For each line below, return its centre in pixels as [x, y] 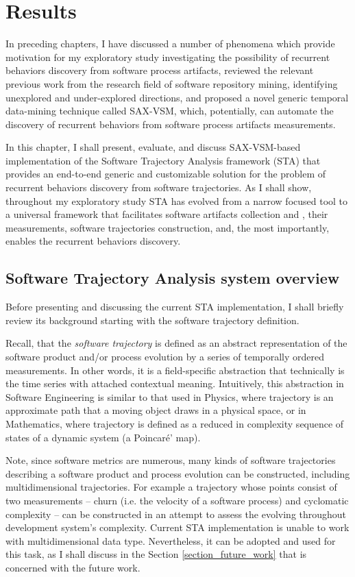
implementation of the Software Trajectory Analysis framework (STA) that [163, 160]
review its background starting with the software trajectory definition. [152, 320]
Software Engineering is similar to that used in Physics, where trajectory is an [170, 396]
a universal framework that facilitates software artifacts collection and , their [167, 214]
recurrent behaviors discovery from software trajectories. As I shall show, [159, 187]
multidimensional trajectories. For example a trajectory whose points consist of [171, 487]
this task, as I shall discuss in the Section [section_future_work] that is [156, 554]
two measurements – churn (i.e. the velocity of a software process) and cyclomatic [177, 500]
